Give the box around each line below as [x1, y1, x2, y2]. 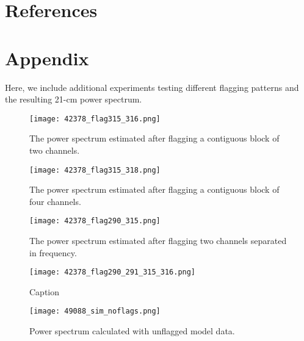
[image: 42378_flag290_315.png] [29, 217, 161, 226]
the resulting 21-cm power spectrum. [5, 93, 142, 106]
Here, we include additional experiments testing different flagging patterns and [5, 81, 299, 93]
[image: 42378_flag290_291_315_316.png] [29, 268, 196, 277]
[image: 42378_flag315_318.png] [29, 165, 161, 174]
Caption [29, 285, 60, 298]
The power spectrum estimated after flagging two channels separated [29, 234, 287, 247]
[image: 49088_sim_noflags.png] [29, 307, 161, 316]
